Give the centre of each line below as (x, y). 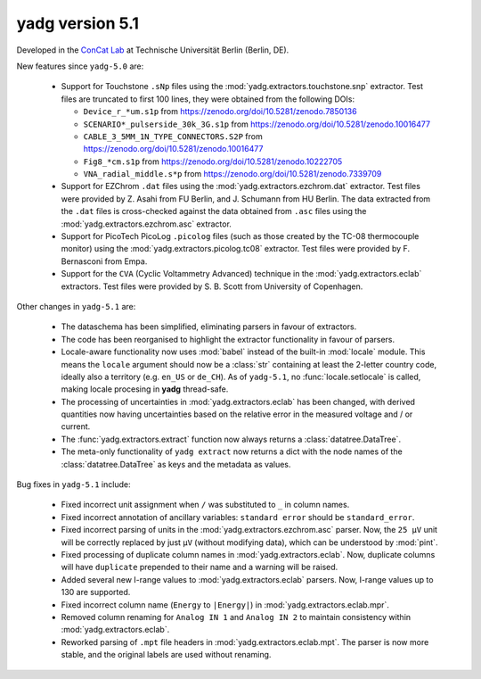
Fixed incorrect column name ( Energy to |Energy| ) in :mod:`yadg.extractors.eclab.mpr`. (225, 604)
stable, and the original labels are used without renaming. (166, 655)
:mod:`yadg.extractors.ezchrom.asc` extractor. (146, 224)
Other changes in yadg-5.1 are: (76, 306)
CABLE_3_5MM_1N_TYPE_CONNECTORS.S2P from (173, 136)
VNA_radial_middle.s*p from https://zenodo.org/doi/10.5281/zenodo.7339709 (232, 174)
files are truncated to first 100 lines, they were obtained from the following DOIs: (208, 99)
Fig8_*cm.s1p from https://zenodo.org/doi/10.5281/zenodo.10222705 (213, 161)
